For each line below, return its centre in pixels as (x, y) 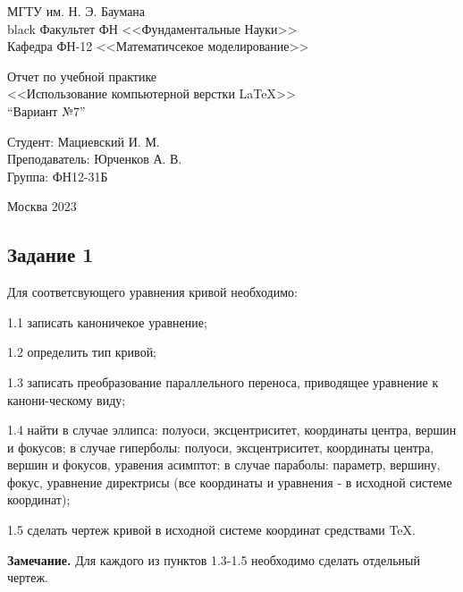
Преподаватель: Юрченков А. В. (95, 159)
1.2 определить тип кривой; (82, 352)
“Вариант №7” (46, 110)
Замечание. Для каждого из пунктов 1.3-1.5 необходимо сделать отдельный (214, 559)
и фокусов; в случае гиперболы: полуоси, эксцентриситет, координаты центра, (221, 447)
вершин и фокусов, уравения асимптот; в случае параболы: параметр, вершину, (224, 465)
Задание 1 (51, 254)
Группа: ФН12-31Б (58, 176)
